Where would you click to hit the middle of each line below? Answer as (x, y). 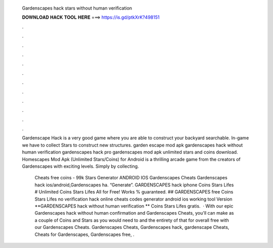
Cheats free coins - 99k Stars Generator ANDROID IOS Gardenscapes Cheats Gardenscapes (131, 178)
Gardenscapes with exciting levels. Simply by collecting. (80, 166)
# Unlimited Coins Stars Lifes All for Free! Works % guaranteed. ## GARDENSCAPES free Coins (134, 192)
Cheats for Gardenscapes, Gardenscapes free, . (84, 234)
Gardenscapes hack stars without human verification (77, 8)
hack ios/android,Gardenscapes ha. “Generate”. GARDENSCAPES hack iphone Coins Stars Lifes (134, 185)
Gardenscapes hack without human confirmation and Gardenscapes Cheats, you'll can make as (134, 213)
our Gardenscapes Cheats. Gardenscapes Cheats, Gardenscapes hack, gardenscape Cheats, (132, 227)
